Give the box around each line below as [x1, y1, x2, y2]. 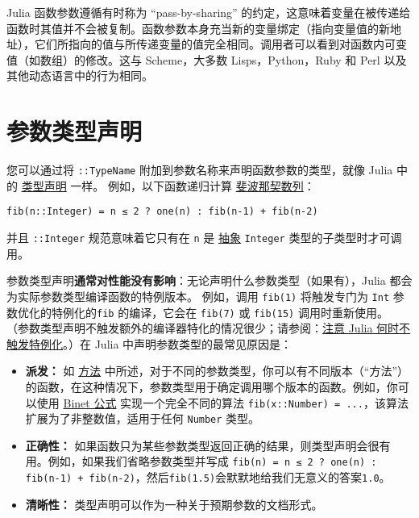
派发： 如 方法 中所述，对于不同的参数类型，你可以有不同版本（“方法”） [25, 362, 409, 379]
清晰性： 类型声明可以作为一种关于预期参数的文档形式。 [25, 495, 323, 512]
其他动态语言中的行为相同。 [6, 67, 153, 84]
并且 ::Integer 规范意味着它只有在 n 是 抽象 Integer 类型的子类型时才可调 [6, 229, 402, 245]
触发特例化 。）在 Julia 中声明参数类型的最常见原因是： [6, 335, 292, 352]
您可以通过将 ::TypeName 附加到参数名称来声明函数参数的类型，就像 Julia [6, 161, 393, 178]
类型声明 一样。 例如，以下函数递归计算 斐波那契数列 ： [21, 177, 315, 194]
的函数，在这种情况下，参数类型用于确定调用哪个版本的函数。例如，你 [25, 378, 398, 395]
